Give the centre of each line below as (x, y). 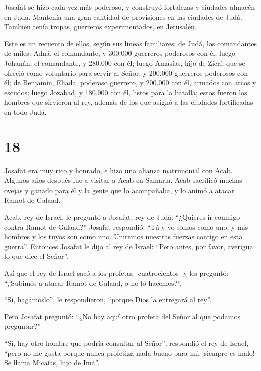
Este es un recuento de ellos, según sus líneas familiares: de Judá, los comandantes (131, 43)
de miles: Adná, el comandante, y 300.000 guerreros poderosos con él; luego (120, 53)
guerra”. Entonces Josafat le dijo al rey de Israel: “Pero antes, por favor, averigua (129, 246)
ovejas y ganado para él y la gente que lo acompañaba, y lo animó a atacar (119, 190)
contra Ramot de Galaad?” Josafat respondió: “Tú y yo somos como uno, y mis (126, 226)
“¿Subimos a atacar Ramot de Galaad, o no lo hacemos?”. (93, 283)
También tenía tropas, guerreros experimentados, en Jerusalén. (100, 26)
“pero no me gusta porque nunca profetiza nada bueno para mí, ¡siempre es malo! (129, 353)
